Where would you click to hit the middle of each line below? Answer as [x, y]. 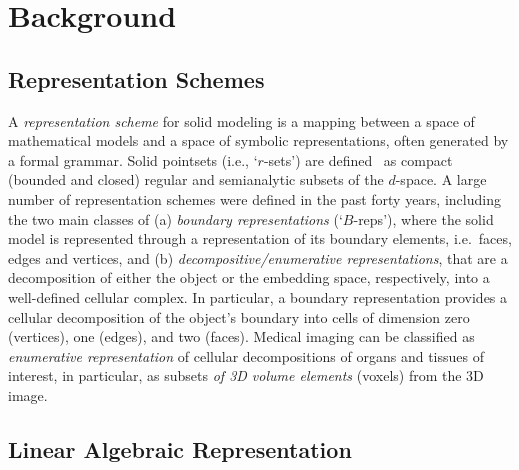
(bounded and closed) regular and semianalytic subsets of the [196, 179]
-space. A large [441, 179]
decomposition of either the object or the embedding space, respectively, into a [249, 277]
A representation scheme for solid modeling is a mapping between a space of [241, 120]
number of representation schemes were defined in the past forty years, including [254, 198]
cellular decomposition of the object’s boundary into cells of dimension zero [239, 316]
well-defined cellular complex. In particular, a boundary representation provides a [258, 296]
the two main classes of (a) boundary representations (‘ [175, 218]
